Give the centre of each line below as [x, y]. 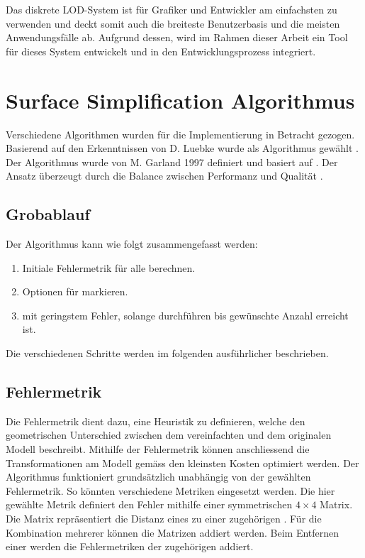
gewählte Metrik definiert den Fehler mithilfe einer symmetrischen [149, 504]
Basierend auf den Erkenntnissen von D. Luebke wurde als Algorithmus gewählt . [182, 148]
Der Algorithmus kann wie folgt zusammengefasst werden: [132, 244]
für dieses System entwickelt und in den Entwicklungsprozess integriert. [161, 51]
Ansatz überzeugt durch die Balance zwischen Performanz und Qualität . [164, 176]
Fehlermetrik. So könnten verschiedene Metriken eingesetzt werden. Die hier [170, 490]
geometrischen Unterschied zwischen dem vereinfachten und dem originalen [169, 435]
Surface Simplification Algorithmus [180, 100]
